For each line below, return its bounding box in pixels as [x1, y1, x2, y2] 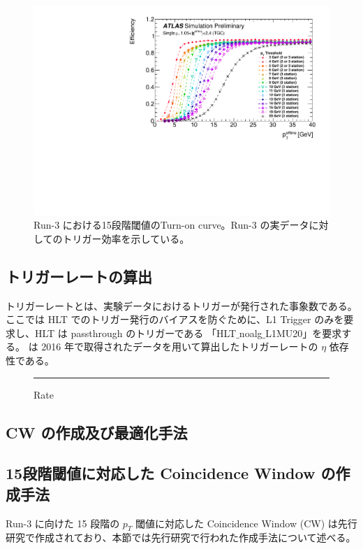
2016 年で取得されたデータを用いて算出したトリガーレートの [41, 339, 318, 354]
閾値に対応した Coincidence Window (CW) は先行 [135, 515, 357, 530]
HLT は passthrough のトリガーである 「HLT [34, 325, 237, 340]
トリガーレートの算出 [6, 265, 152, 287]
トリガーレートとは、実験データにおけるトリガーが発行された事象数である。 [6, 298, 357, 313]
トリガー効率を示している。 [62, 231, 190, 245]
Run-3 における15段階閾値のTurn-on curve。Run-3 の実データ [34, 218, 309, 232]
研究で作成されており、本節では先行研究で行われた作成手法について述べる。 [6, 530, 356, 545]
